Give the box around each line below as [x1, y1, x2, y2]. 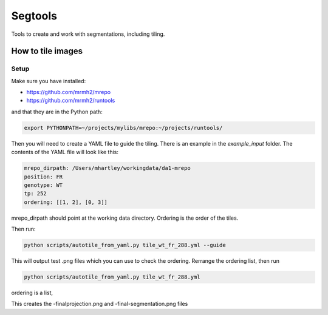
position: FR [24, 173, 63, 180]
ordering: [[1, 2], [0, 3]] [24, 198, 108, 206]
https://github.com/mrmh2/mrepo [26, 89, 111, 96]
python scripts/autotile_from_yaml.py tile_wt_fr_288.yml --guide [24, 242, 226, 249]
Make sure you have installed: [11, 77, 86, 84]
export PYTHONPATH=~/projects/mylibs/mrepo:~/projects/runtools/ [24, 124, 223, 131]
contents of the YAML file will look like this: [11, 149, 118, 156]
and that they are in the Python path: [11, 108, 103, 115]
